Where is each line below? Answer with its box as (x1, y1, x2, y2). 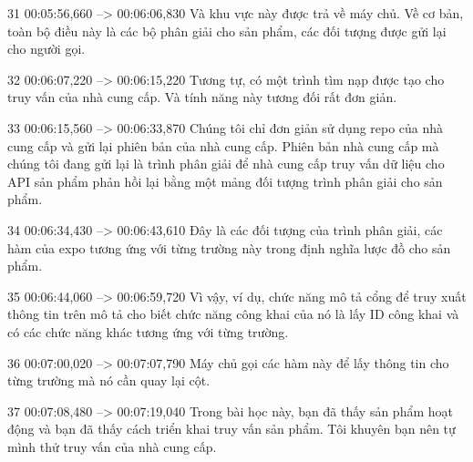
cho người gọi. (7, 39, 86, 58)
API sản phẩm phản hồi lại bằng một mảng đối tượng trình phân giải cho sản (7, 171, 443, 190)
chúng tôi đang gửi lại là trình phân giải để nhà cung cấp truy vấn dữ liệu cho (7, 154, 445, 173)
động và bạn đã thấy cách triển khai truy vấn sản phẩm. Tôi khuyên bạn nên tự (7, 419, 456, 438)
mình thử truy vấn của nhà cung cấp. (7, 436, 217, 456)
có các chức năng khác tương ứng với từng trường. (7, 322, 289, 341)
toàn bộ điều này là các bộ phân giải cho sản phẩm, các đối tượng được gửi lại (7, 21, 447, 40)
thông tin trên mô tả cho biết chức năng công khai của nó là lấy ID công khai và (7, 304, 459, 323)
